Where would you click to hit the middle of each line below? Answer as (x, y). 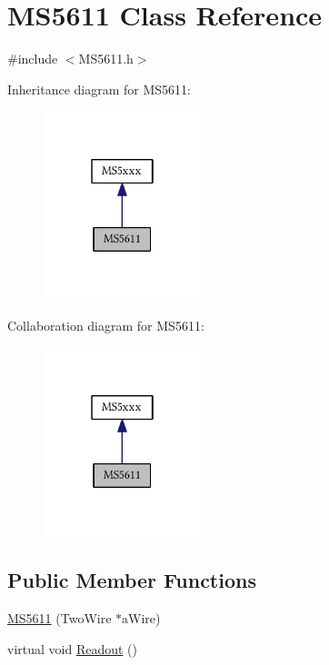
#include (33, 59)
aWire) (141, 618)
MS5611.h (106, 59)
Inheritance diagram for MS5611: (99, 89)
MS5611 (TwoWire (60, 618)
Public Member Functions (132, 580)
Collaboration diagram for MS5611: (106, 325)
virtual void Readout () (73, 648)
